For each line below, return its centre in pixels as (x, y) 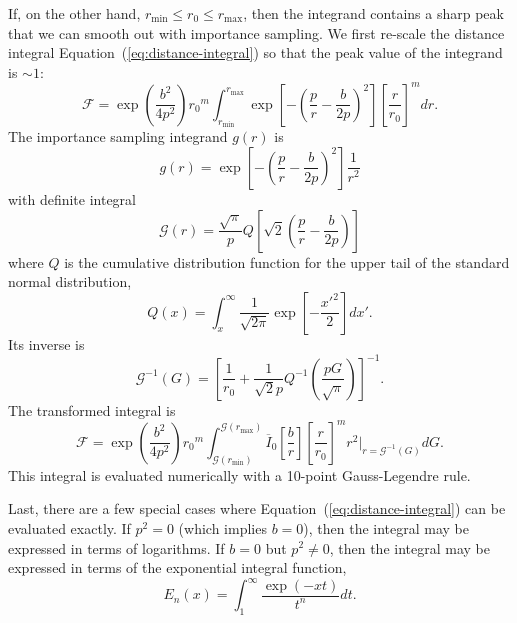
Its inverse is (46, 343)
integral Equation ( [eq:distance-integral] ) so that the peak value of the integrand (255, 52)
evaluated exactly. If (69, 527)
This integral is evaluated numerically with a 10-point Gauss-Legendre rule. (239, 474)
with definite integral (72, 198)
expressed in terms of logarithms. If (116, 547)
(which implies (222, 527)
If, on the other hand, (74, 13)
